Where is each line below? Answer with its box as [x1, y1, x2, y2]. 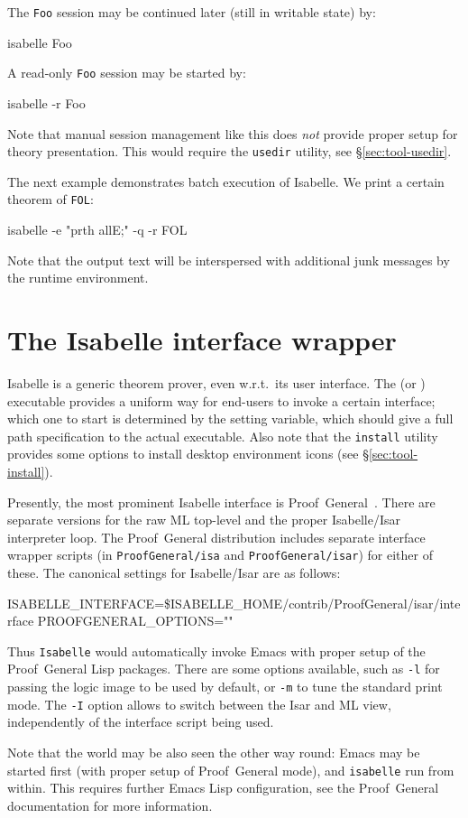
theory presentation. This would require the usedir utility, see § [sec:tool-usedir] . [7, 142, 452, 161]
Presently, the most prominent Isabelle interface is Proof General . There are [7, 492, 436, 511]
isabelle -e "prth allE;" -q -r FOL [7, 220, 188, 238]
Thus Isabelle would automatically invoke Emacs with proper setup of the [7, 641, 426, 660]
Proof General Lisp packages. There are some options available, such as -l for [7, 659, 440, 678]
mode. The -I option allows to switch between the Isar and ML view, [7, 694, 391, 713]
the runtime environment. [7, 268, 149, 287]
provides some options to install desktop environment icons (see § [7, 444, 369, 463]
